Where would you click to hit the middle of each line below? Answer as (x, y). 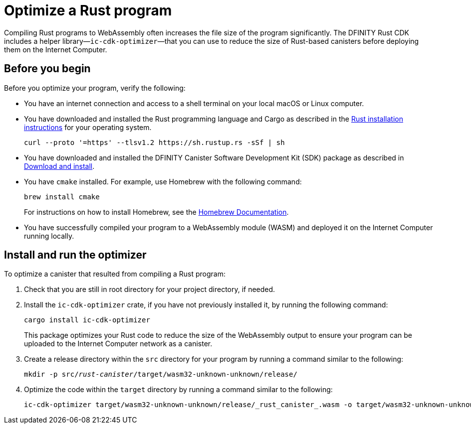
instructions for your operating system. (88, 127)
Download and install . (59, 166)
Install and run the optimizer (75, 255)
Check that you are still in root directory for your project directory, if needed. (150, 289)
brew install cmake (62, 197)
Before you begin (47, 69)
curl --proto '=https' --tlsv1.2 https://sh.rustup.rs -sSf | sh (154, 142)
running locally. (49, 236)
